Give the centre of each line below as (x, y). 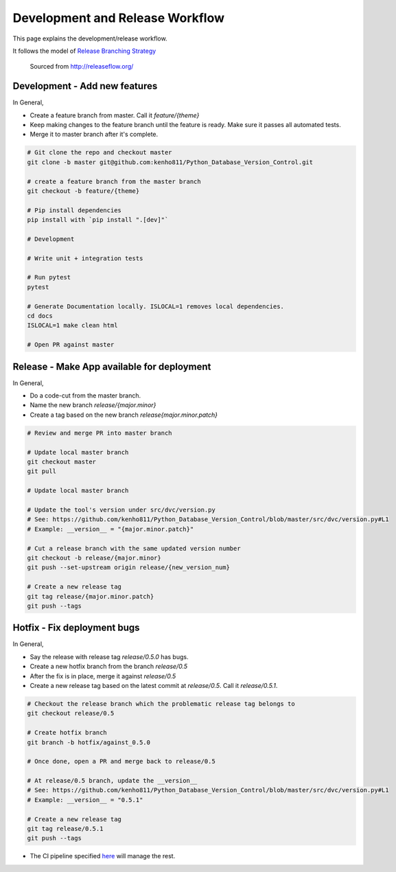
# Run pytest (49, 277)
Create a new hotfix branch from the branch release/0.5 (109, 667)
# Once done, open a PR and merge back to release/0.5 (121, 761)
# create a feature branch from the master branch (114, 181)
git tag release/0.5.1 (65, 829)
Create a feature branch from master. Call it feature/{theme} (115, 115)
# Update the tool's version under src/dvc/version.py (121, 509)
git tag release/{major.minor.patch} (91, 596)
